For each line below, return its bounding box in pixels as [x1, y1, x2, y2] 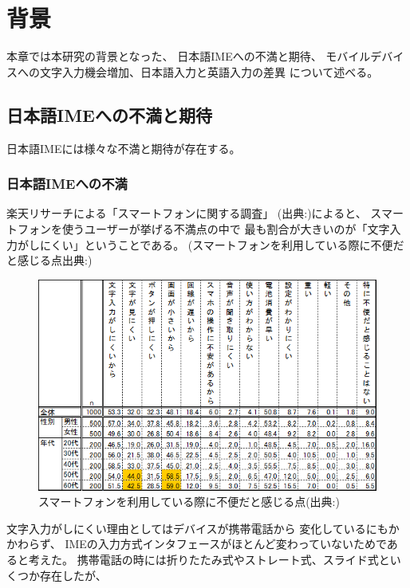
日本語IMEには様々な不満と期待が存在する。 [6, 139, 241, 156]
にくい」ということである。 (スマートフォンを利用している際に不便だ [39, 236, 404, 253]
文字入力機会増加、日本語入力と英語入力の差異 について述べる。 [39, 63, 379, 80]
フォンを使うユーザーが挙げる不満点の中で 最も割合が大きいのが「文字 [17, 220, 390, 237]
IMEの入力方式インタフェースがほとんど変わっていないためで [65, 535, 387, 552]
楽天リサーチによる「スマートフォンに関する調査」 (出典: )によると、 [6, 205, 367, 221]
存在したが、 [39, 566, 107, 583]
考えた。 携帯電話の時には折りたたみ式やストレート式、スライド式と [28, 551, 390, 567]
